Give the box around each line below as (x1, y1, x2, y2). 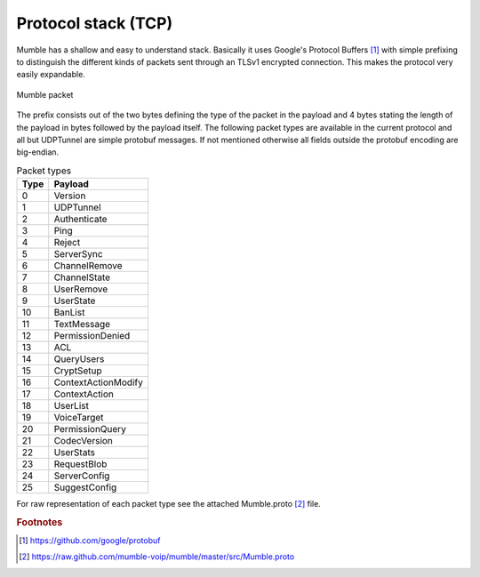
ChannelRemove (53, 260, 124, 272)
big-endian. (16, 147, 60, 157)
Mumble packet (16, 89, 74, 100)
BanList (53, 307, 85, 319)
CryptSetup (53, 365, 102, 377)
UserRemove (53, 283, 108, 295)
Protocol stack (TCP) (16, 13, 173, 33)
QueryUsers (53, 353, 105, 365)
